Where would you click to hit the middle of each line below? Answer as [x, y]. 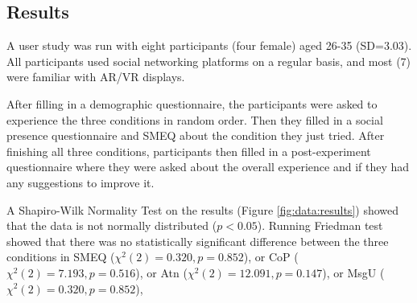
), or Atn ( [161, 272]
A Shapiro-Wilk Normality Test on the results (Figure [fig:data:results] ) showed [203, 209]
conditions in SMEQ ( [61, 257]
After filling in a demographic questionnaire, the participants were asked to [192, 103]
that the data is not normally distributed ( [112, 225]
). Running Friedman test [320, 225]
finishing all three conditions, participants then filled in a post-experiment [189, 151]
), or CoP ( [271, 257]
